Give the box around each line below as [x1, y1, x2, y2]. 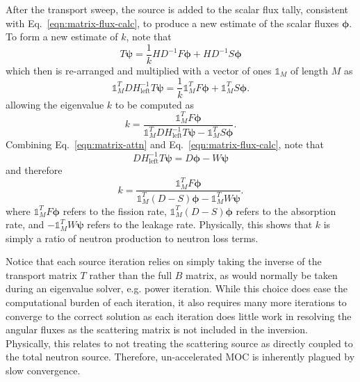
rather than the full [89, 267, 172, 282]
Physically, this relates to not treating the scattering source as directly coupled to [6, 335, 353, 350]
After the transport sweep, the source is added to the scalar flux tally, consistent [6, 2, 349, 16]
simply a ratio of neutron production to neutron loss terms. [6, 230, 259, 245]
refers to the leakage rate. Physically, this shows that [87, 217, 313, 232]
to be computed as [115, 97, 195, 111]
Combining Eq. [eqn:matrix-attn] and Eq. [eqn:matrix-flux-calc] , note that [6, 137, 324, 152]
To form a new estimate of [6, 29, 118, 44]
